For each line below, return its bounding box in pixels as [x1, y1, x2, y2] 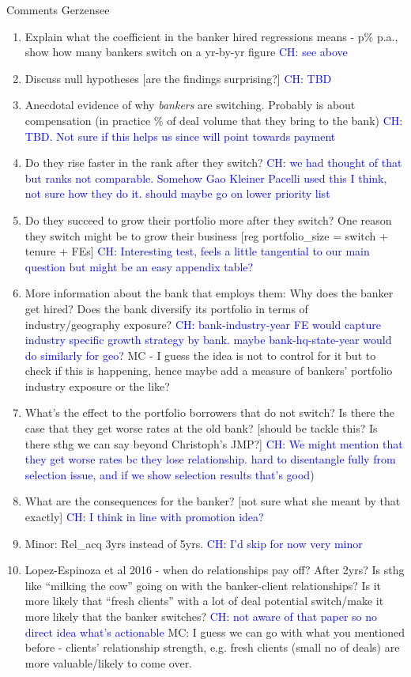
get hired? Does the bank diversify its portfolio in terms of [25, 300, 308, 316]
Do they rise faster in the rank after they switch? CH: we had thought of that [25, 154, 402, 171]
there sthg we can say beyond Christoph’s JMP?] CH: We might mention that [25, 435, 403, 452]
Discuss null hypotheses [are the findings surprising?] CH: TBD [25, 70, 332, 86]
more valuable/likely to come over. [25, 654, 193, 671]
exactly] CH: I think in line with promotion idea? [25, 509, 264, 525]
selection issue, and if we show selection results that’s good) [25, 466, 315, 482]
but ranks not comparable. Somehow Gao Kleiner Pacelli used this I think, [25, 169, 387, 186]
